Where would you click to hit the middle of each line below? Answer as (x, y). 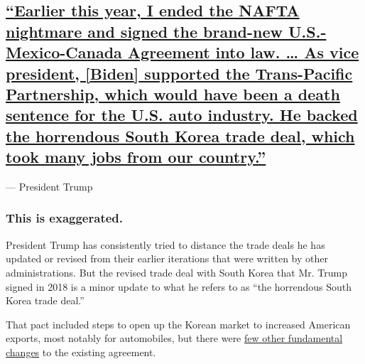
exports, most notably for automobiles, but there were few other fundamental (174, 338)
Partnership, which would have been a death (173, 93)
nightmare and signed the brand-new (144, 31)
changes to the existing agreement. (81, 352)
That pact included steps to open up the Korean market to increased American (178, 324)
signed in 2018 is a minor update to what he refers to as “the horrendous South (179, 286)
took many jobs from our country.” (136, 157)
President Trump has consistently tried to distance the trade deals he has (165, 244)
